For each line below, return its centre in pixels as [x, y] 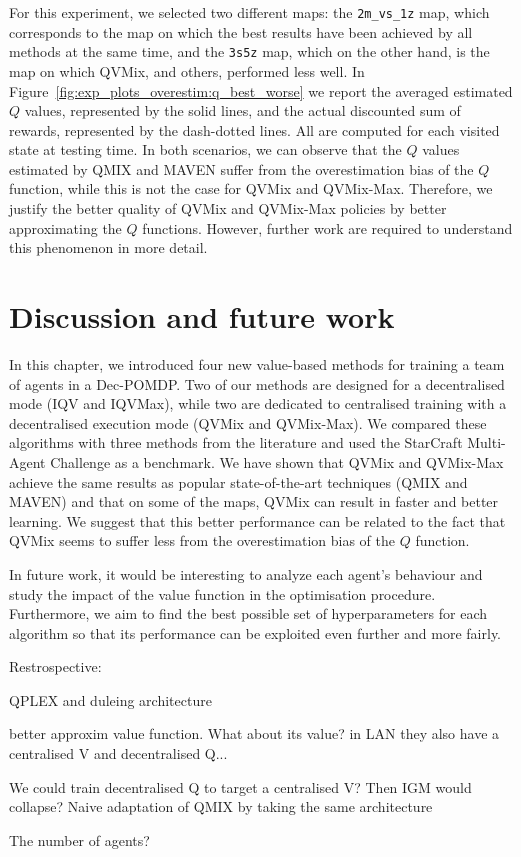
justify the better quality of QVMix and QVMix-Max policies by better [228, 208]
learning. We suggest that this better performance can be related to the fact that [257, 520]
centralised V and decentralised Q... [118, 753]
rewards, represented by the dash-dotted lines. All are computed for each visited [254, 129]
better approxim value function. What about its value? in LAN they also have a [254, 733]
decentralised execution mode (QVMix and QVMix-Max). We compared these [248, 422]
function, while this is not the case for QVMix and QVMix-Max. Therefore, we [251, 188]
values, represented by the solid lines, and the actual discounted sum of [242, 110]
